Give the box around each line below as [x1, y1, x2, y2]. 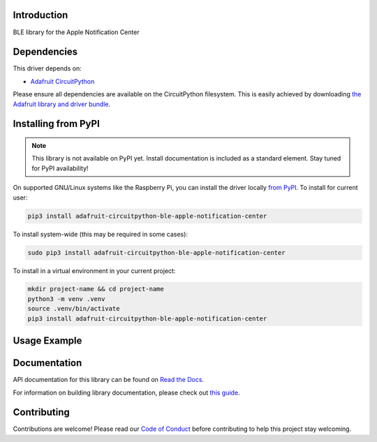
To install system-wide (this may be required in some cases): [13, 230, 188, 238]
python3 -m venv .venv [27, 295, 105, 303]
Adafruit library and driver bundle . [13, 100, 111, 108]
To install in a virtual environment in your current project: [13, 266, 176, 275]
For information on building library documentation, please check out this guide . [13, 388, 240, 397]
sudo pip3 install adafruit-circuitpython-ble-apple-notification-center [27, 249, 286, 256]
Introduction [13, 9, 68, 21]
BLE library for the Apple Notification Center [13, 28, 140, 36]
